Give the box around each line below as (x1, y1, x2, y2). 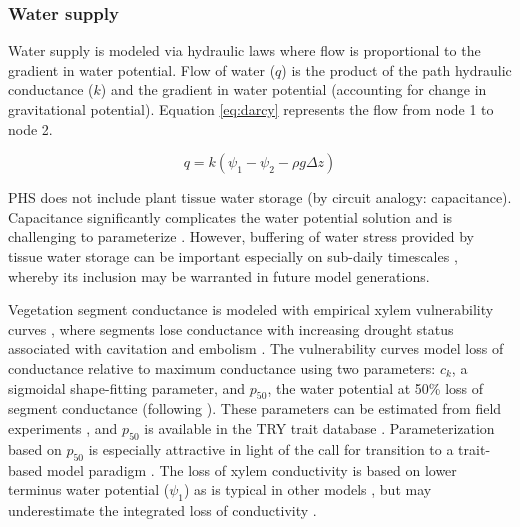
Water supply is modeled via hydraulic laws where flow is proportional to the (8, 40, 481, 61)
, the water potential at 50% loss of (267, 377, 484, 398)
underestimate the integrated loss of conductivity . (8, 499, 317, 520)
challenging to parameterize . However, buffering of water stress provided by (8, 226, 474, 247)
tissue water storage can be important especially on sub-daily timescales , (8, 245, 458, 266)
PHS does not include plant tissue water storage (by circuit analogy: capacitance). (8, 187, 512, 208)
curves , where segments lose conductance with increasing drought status (8, 318, 454, 339)
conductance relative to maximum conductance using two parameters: (8, 357, 436, 378)
